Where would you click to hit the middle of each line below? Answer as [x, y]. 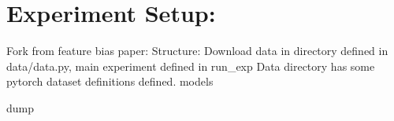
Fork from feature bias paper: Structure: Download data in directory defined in [197, 51]
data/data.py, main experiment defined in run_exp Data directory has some [191, 66]
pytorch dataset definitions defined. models [110, 81]
